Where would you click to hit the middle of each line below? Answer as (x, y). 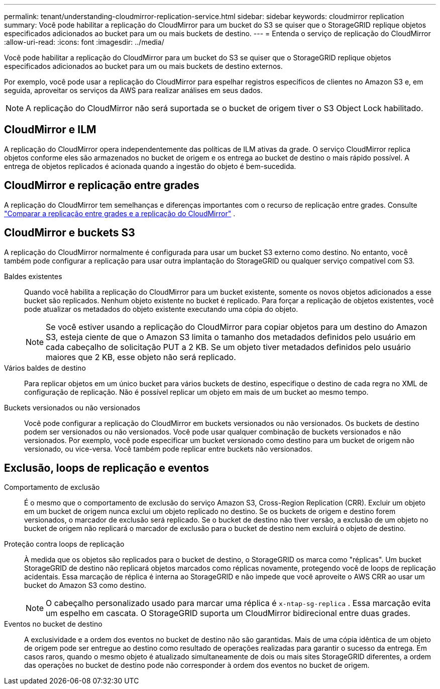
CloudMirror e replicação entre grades (102, 186)
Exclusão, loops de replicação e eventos (107, 468)
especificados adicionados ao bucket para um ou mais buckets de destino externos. (143, 66)
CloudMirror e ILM (50, 130)
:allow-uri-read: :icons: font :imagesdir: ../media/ (84, 42)
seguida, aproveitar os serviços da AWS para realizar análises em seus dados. (133, 90)
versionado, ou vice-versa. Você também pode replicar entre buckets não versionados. (169, 449)
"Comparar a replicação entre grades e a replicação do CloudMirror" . (120, 213)
